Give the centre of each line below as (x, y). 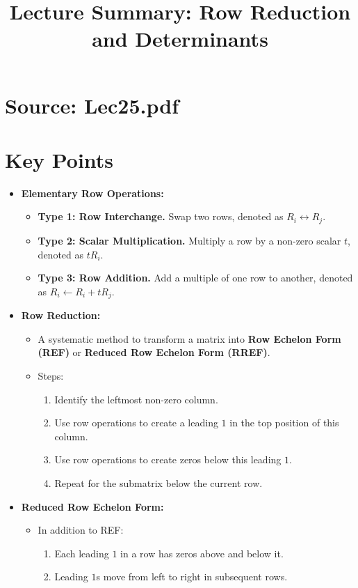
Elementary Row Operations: (92, 193)
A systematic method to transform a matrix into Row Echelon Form (189, 338)
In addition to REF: (81, 530)
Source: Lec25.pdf (92, 105)
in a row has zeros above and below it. (202, 553)
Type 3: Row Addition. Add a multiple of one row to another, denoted (195, 278)
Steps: (51, 375)
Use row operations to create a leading (136, 423)
